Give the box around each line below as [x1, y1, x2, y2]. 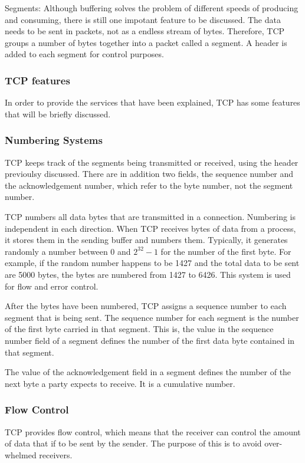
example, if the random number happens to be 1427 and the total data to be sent [5, 257, 300, 269]
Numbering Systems [5, 133, 103, 147]
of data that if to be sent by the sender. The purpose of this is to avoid [5, 437, 262, 449]
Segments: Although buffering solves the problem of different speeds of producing [5, 2, 299, 14]
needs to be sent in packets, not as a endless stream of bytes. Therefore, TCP [5, 25, 285, 37]
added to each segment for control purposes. [5, 48, 164, 60]
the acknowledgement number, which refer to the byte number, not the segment [5, 179, 293, 191]
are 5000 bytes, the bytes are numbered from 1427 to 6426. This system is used [5, 268, 291, 280]
